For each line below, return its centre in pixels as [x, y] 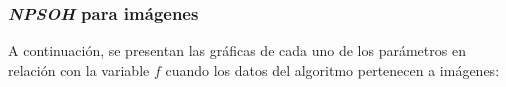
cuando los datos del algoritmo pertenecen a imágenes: [332, 69]
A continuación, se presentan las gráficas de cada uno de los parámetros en [237, 50]
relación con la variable [79, 69]
